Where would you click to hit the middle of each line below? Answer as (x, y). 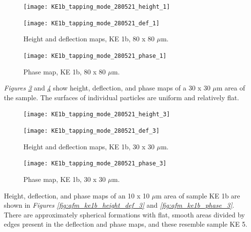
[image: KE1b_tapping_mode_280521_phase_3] (95, 164)
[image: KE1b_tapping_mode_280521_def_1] (92, 23)
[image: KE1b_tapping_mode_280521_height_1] (97, 7)
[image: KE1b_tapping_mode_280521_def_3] (92, 131)
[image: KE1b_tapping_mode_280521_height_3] (97, 115)
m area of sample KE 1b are (198, 195)
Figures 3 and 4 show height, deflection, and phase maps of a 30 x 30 (107, 88)
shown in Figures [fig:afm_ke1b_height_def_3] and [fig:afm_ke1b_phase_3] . (119, 205)
